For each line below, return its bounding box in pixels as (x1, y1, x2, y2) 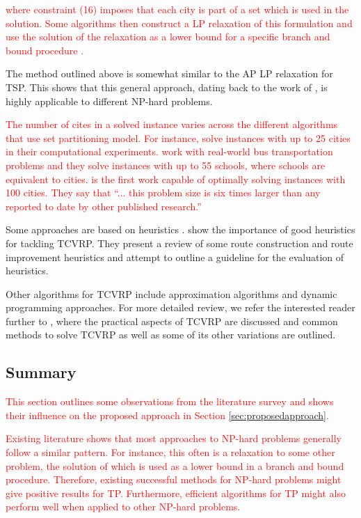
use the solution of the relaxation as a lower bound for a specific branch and (6, 29, 330, 44)
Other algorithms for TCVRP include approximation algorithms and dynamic (6, 286, 337, 301)
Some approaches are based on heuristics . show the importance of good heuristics (6, 222, 355, 237)
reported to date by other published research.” (6, 198, 202, 213)
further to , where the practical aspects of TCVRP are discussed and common (6, 313, 338, 328)
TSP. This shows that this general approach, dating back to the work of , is (6, 79, 328, 94)
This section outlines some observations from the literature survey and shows (6, 394, 334, 409)
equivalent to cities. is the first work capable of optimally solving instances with (6, 171, 346, 186)
